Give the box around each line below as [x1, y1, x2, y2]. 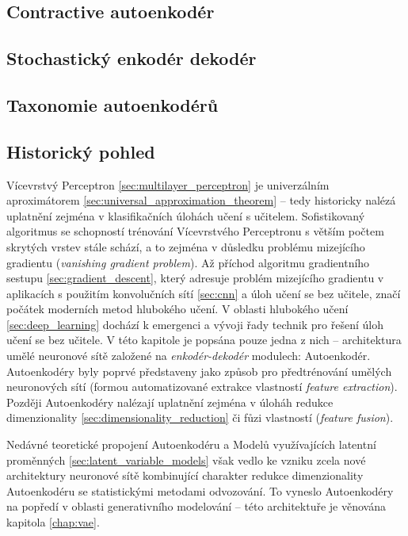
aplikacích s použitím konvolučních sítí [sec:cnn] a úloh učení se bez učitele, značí [6, 285, 401, 301]
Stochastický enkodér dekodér [6, 46, 257, 71]
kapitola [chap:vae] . [6, 514, 100, 530]
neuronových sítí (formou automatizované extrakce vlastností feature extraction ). [6, 378, 398, 395]
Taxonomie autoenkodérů [6, 92, 219, 117]
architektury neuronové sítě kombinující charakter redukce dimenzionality [6, 467, 364, 484]
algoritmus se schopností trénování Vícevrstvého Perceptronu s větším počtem [6, 223, 384, 239]
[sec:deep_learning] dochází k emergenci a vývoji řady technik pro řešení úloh [6, 316, 383, 332]
